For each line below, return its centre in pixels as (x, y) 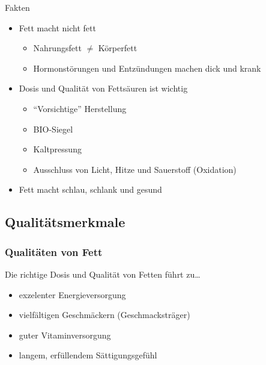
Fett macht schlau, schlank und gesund (90, 189)
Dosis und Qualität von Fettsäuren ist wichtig (103, 88)
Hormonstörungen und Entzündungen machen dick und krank (147, 68)
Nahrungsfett (57, 48)
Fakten (17, 7)
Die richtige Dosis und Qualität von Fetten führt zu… (103, 274)
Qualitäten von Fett (54, 251)
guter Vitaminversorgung (65, 335)
